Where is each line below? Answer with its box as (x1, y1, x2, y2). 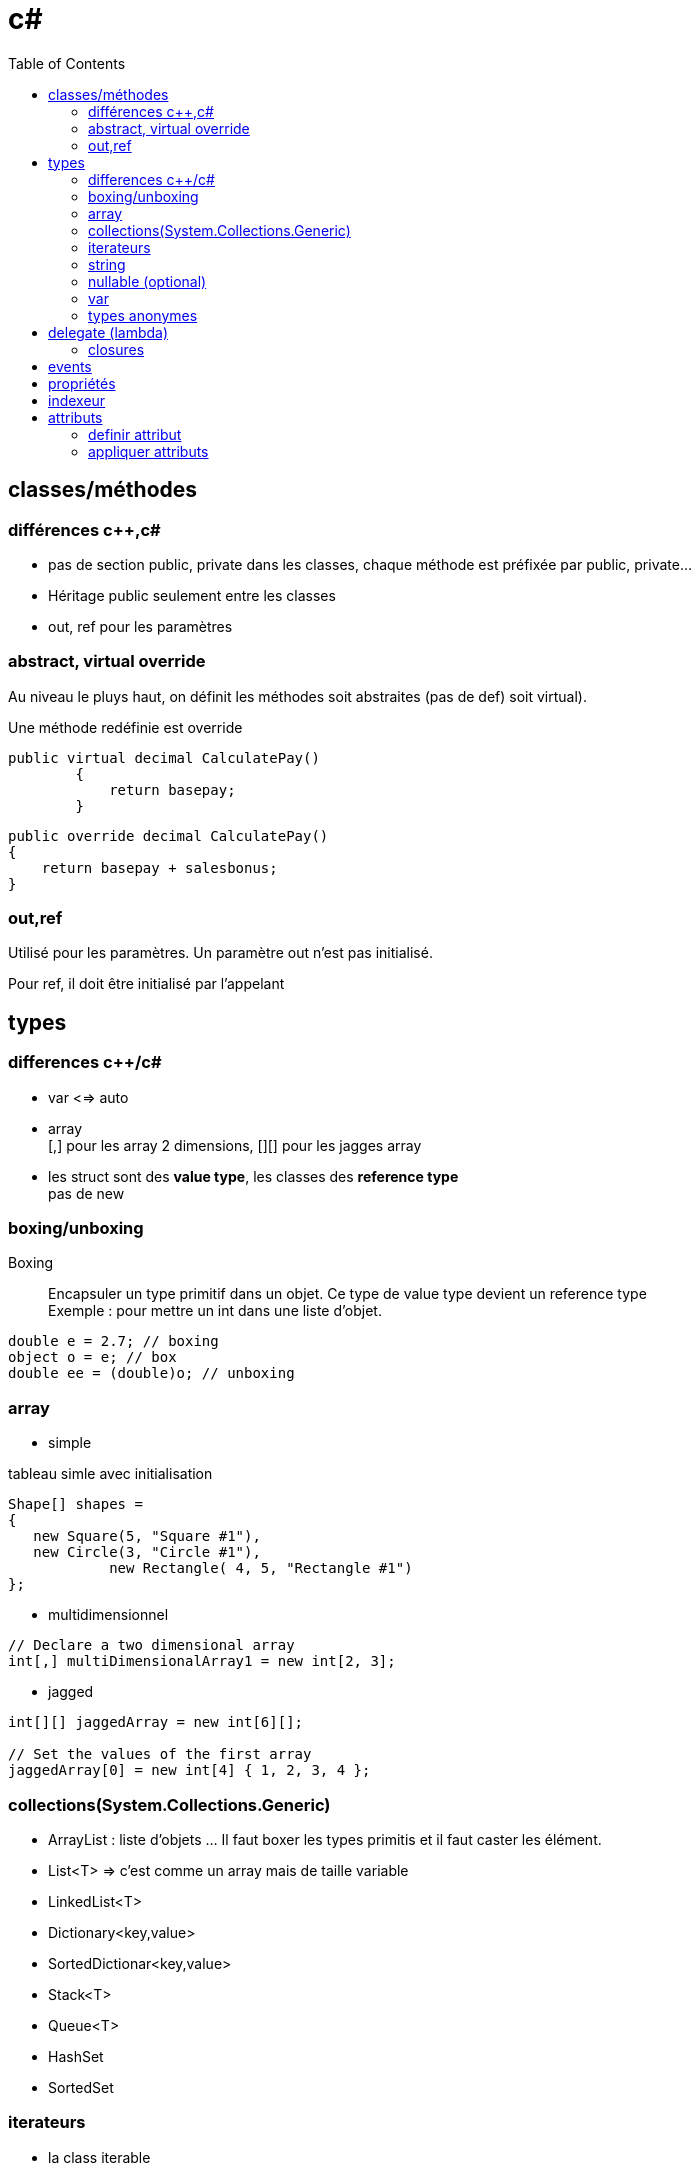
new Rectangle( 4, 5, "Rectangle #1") (109, 1560, 413, 1577)
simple (48, 1434, 92, 1452)
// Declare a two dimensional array (8, 1637, 295, 1654)
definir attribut (88, 425, 182, 443)
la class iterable (48, 2148, 151, 2166)
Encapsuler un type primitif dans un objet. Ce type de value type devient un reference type (48, 1285, 647, 1303)
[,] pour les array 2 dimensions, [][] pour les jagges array (48, 1136, 422, 1154)
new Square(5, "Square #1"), (33, 1528, 261, 1545)
